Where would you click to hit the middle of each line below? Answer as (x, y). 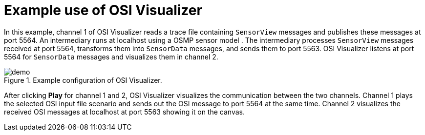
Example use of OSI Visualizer (103, 10)
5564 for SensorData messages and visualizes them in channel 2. (111, 57)
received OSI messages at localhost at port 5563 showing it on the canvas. (124, 112)
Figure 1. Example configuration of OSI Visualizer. (83, 80)
